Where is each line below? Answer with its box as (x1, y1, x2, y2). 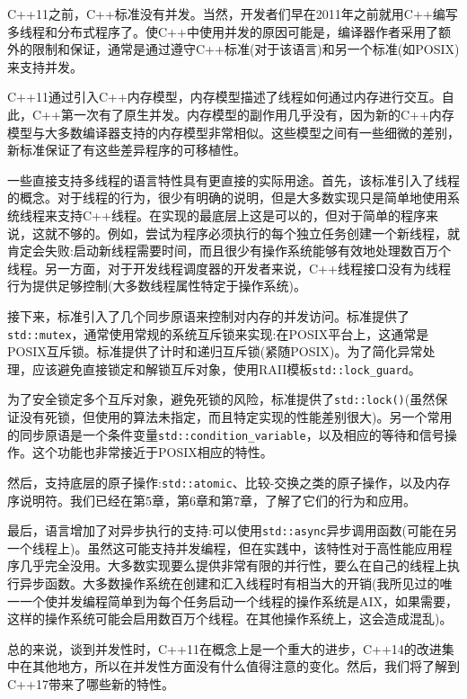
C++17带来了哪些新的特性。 (7, 674, 174, 693)
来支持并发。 (7, 57, 83, 76)
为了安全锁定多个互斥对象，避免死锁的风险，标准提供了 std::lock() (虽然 (7, 390, 436, 408)
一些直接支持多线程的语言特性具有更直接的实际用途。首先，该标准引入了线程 (7, 170, 460, 189)
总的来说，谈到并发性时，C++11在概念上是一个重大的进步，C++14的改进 (7, 639, 442, 658)
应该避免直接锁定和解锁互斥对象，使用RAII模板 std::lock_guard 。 (31, 359, 421, 378)
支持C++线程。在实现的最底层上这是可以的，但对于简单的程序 (57, 205, 426, 224)
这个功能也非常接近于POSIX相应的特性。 (31, 443, 273, 462)
